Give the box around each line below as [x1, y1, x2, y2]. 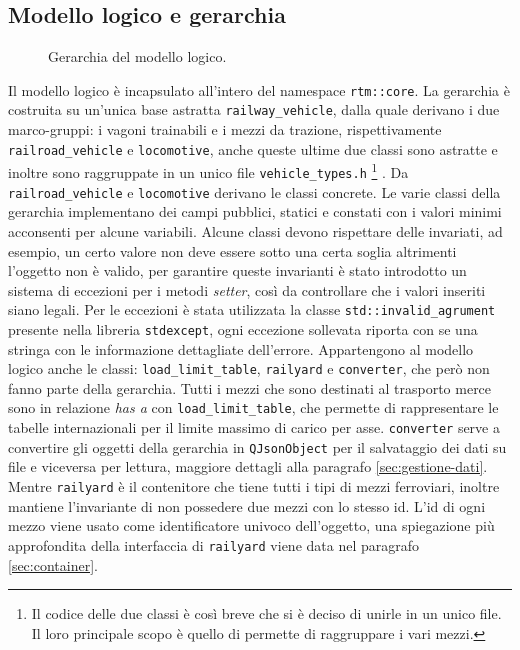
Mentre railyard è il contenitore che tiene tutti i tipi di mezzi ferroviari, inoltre [8, 476, 500, 497]
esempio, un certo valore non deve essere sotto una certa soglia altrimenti [8, 240, 457, 261]
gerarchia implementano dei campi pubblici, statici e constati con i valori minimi [8, 201, 502, 222]
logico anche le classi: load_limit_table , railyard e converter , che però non [8, 358, 490, 379]
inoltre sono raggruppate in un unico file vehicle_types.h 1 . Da [8, 159, 409, 183]
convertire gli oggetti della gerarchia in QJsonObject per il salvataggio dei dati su [8, 436, 507, 457]
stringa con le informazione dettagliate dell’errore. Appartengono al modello [8, 338, 474, 359]
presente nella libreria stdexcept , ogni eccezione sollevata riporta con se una [8, 318, 478, 339]
